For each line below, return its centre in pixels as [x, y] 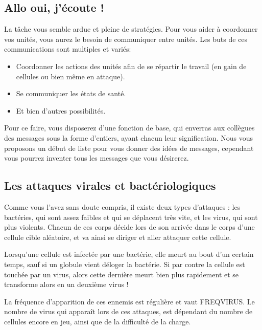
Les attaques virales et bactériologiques [110, 185]
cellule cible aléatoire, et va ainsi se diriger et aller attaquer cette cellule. [118, 237]
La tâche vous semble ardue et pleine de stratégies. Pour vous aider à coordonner [131, 29]
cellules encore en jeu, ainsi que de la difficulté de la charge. [98, 321]
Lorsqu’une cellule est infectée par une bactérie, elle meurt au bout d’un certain [129, 254]
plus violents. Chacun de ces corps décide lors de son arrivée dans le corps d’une [129, 227]
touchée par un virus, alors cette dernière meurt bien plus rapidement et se [122, 274]
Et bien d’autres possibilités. [61, 110]
